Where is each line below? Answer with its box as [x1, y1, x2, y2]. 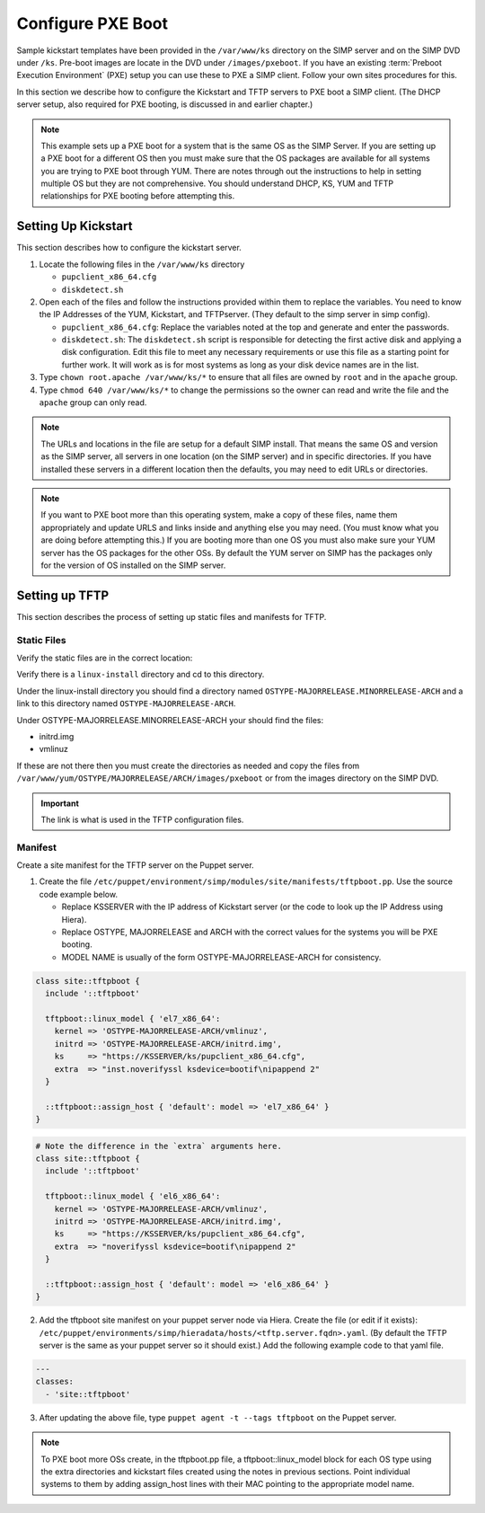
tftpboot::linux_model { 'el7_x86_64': [45, 1013, 221, 1023]
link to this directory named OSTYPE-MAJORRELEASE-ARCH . [16, 698, 236, 709]
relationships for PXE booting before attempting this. [40, 190, 235, 201]
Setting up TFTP [16, 588, 110, 603]
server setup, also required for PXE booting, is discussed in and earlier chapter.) [16, 99, 313, 110]
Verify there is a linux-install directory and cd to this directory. [16, 669, 265, 680]
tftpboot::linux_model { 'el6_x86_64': [45, 1191, 221, 1201]
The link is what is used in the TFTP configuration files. [40, 814, 244, 825]
